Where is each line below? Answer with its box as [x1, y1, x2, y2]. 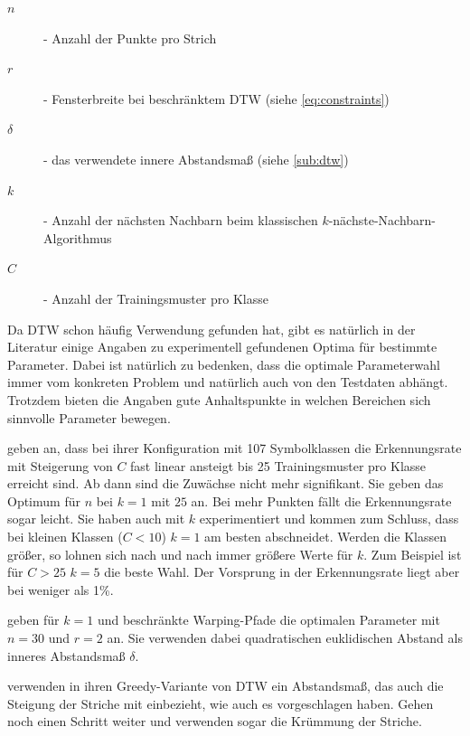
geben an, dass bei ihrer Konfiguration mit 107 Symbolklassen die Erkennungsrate [7, 439, 462, 458]
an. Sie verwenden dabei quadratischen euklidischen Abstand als [107, 628, 463, 647]
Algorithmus [43, 228, 112, 247]
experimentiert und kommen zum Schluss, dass [199, 509, 459, 528]
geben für [7, 610, 60, 629]
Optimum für [7, 491, 80, 510]
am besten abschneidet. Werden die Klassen [204, 527, 447, 546]
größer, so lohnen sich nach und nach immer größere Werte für [7, 544, 353, 563]
